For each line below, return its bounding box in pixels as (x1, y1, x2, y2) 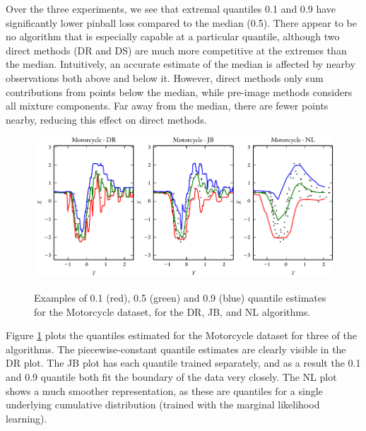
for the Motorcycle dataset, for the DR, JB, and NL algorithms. (34, 304, 311, 319)
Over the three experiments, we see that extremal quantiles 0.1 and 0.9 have (6, 1, 336, 16)
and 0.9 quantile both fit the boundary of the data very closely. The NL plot (6, 369, 337, 384)
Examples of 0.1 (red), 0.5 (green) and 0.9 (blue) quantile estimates (34, 290, 326, 305)
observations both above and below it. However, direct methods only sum (6, 70, 324, 85)
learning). (6, 411, 47, 425)
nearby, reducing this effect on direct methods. (6, 112, 207, 126)
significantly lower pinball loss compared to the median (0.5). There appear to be (6, 15, 357, 30)
